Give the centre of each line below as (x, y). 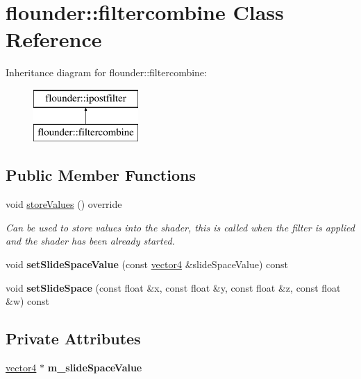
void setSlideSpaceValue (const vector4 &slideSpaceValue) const (147, 264)
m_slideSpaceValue (95, 368)
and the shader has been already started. (90, 241)
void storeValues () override (64, 204)
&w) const (28, 301)
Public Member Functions (101, 175)
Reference (54, 39)
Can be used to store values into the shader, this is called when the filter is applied (180, 227)
